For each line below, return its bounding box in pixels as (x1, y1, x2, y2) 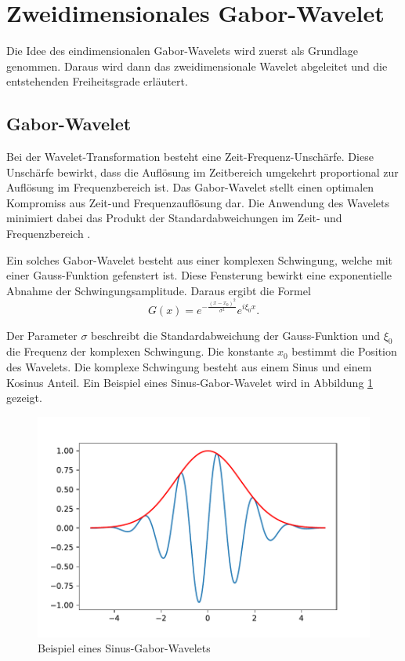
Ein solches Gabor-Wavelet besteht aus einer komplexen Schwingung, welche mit (6, 251, 392, 268)
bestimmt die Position (291, 343, 397, 360)
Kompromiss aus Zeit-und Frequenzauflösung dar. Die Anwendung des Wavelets (6, 194, 390, 210)
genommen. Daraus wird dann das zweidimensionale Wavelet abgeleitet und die (6, 57, 388, 74)
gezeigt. (6, 389, 42, 406)
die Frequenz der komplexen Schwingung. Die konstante (6, 343, 274, 360)
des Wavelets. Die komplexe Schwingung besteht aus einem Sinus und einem (6, 359, 372, 374)
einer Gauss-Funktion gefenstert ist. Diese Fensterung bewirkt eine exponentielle (6, 267, 392, 283)
